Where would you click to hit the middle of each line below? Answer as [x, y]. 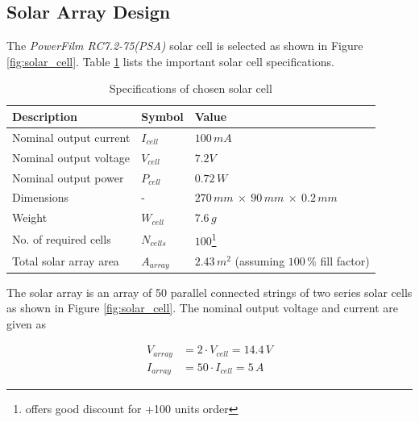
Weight [30, 217]
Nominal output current [71, 137]
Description [45, 116]
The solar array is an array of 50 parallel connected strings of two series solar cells [209, 292]
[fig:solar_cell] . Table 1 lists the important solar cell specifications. [170, 61]
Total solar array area [66, 260]
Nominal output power [68, 177]
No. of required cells [62, 238]
